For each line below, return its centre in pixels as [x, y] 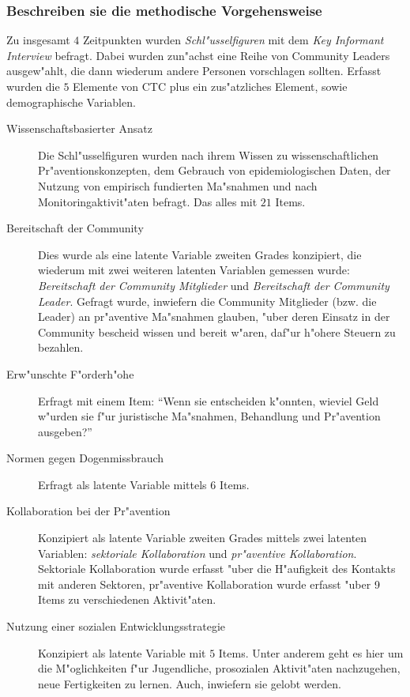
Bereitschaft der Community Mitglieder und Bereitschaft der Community [214, 285]
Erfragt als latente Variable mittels [122, 484]
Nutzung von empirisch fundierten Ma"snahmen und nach [178, 185]
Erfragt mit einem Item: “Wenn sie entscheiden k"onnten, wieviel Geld [209, 400]
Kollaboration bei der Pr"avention [88, 511]
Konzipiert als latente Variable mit [122, 652]
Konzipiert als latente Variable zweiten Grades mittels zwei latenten [203, 538]
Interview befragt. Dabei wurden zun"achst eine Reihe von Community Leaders [198, 55]
